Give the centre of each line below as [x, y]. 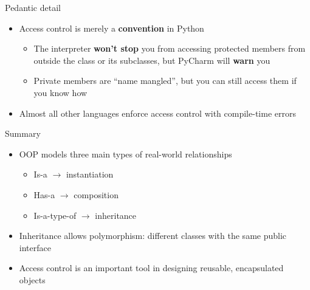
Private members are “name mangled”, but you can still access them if [165, 81]
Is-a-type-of [55, 215]
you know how [60, 92]
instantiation [90, 174]
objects [32, 279]
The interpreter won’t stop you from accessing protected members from [170, 48]
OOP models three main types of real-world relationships [126, 154]
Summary [23, 133]
